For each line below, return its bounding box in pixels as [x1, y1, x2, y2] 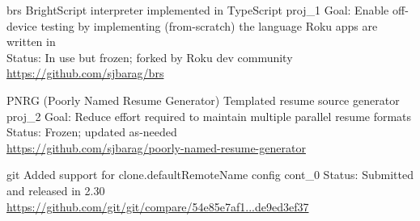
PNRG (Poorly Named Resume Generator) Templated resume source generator [6, 91, 400, 108]
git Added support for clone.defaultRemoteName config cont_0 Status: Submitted [6, 166, 414, 183]
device [6, 17, 37, 34]
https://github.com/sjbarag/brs [6, 65, 164, 81]
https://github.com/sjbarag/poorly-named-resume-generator [6, 139, 306, 156]
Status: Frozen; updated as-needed [6, 123, 177, 140]
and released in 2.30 [6, 181, 105, 198]
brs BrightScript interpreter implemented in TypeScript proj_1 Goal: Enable [6, 2, 389, 18]
